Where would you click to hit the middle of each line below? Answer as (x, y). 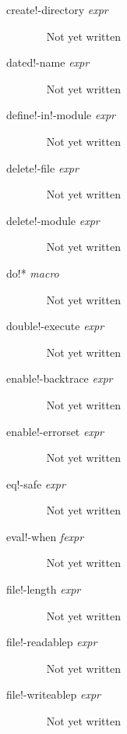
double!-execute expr (55, 326)
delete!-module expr (53, 220)
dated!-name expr (48, 62)
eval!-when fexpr (45, 536)
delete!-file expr (42, 167)
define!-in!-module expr (61, 115)
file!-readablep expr (52, 642)
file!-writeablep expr (53, 694)
